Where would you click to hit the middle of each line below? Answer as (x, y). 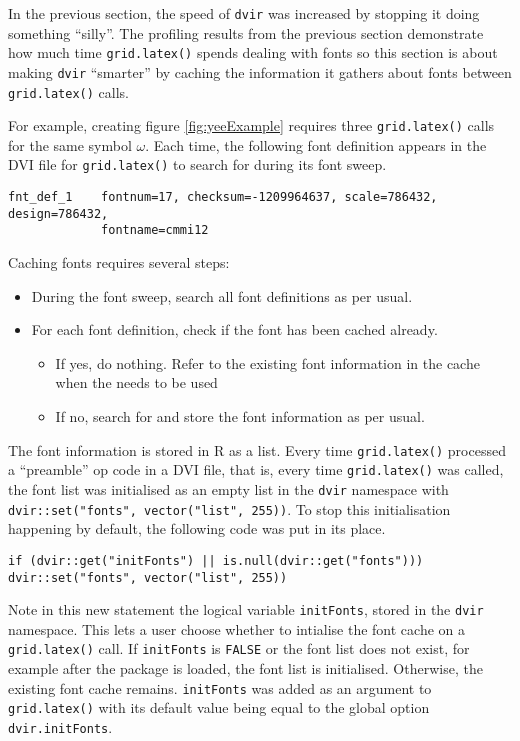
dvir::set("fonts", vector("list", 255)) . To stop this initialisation (229, 508)
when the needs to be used (136, 382)
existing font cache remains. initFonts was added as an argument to (220, 687)
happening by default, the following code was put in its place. (197, 528)
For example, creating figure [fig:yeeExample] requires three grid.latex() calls (251, 125)
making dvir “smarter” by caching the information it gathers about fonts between (260, 71)
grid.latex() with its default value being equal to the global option (219, 707)
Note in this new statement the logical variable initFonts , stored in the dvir (246, 609)
